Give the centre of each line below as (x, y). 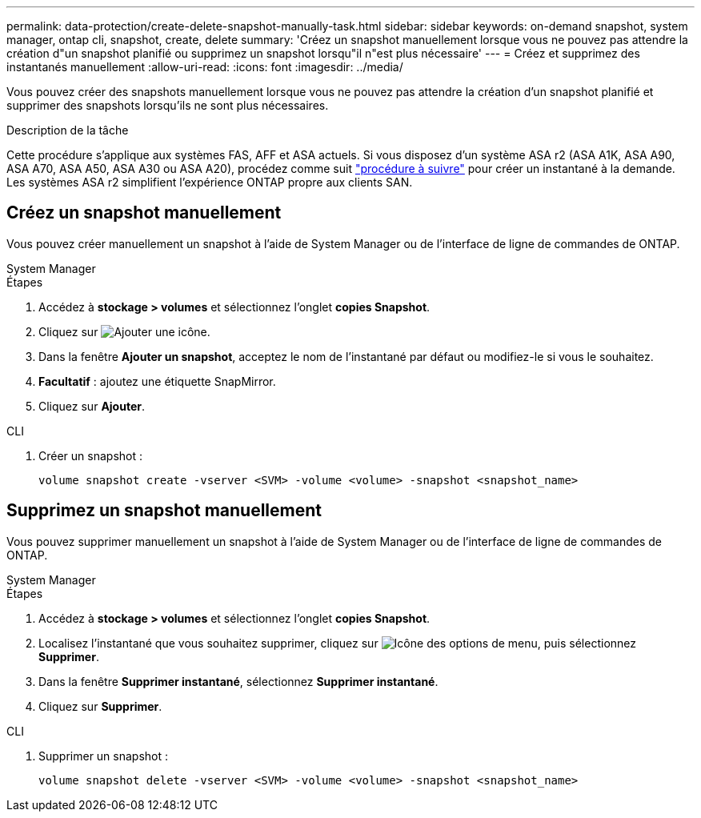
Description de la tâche (68, 130)
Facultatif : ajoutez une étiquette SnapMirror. (157, 381)
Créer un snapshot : (90, 455)
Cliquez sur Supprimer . (100, 706)
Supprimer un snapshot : (104, 756)
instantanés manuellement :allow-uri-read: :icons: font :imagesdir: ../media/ (205, 67)
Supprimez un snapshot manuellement (164, 511)
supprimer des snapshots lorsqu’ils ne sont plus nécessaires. (168, 105)
